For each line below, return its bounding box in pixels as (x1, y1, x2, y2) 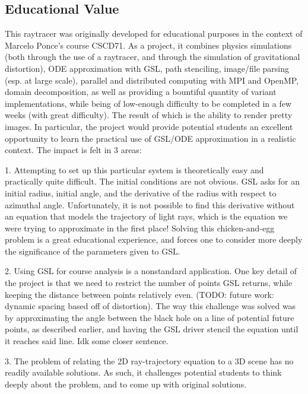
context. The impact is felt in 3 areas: (5, 144, 142, 156)
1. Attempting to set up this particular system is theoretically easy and (5, 163, 264, 176)
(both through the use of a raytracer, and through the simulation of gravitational (5, 50, 300, 63)
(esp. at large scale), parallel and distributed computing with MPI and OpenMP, (5, 74, 299, 86)
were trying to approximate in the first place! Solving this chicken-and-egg (5, 221, 275, 234)
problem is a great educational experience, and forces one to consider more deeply (5, 233, 303, 246)
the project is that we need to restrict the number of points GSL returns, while (5, 277, 293, 289)
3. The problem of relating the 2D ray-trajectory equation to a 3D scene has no (5, 354, 294, 367)
